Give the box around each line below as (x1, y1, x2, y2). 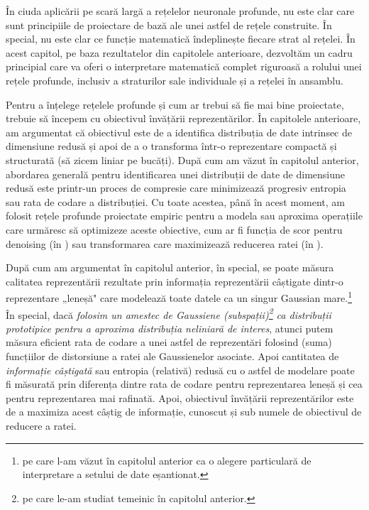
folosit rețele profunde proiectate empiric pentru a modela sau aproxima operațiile (6, 208, 363, 223)
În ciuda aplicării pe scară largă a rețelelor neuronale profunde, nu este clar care (6, 4, 355, 18)
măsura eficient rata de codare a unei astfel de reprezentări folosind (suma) (6, 335, 332, 349)
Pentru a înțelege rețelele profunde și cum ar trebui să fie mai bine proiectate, (6, 97, 344, 112)
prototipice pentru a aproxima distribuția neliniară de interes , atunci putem (6, 320, 334, 335)
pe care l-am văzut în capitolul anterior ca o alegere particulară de (22, 452, 312, 467)
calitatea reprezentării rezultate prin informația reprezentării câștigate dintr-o (6, 273, 343, 288)
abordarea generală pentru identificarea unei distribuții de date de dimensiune (6, 166, 346, 181)
